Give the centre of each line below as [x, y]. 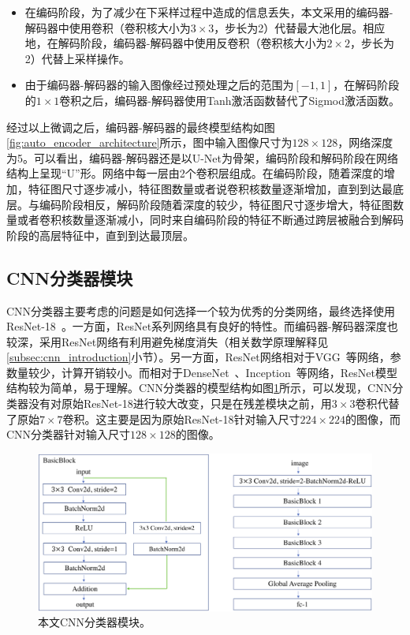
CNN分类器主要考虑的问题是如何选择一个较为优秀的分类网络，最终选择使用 [201, 310]
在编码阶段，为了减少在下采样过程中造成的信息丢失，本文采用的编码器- [209, 12]
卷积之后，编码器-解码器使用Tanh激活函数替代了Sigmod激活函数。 [230, 100]
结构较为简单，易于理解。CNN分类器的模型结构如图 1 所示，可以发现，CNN [199, 388]
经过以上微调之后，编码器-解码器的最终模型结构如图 [141, 127]
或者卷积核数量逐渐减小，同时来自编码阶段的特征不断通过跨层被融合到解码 [210, 220]
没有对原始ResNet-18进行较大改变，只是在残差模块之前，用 [180, 403]
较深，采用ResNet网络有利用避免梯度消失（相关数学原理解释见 [168, 341]
